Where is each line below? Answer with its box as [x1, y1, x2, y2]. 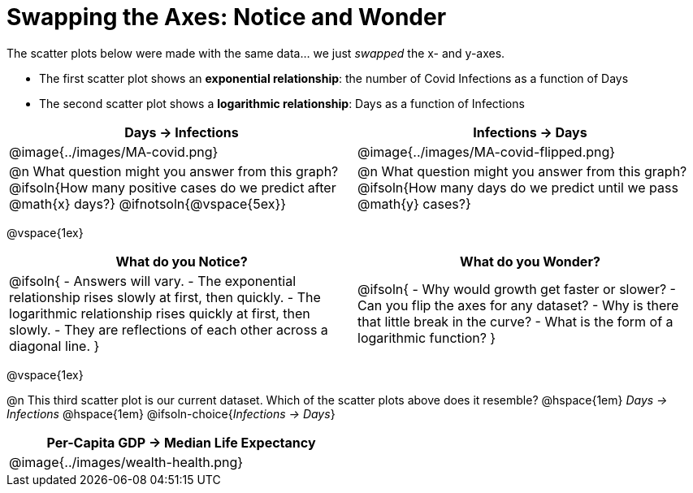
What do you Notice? [115, 253, 248, 270]
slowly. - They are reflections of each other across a [9, 321, 328, 338]
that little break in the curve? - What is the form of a [357, 313, 674, 330]
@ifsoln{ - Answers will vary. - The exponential [9, 272, 297, 289]
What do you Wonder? [460, 253, 600, 270]
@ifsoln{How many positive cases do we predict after [9, 179, 336, 196]
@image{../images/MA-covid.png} [9, 143, 219, 160]
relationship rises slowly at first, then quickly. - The [9, 288, 321, 305]
